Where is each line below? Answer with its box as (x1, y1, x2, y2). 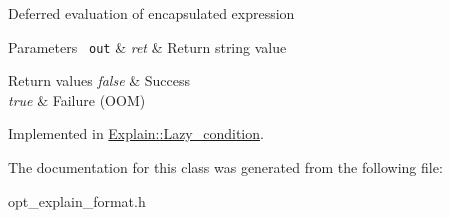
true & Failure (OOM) (8, 89, 146, 110)
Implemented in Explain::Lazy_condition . (8, 123, 264, 144)
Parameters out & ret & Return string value (8, 36, 287, 57)
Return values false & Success (8, 70, 191, 91)
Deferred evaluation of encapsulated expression (8, 3, 295, 23)
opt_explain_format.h (8, 190, 146, 211)
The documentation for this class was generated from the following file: (8, 157, 443, 178)
